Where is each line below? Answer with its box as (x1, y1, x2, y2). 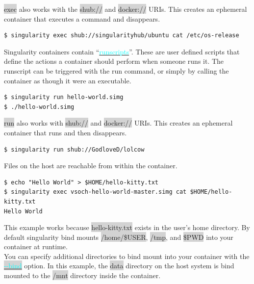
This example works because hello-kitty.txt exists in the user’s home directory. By (4, 222, 250, 232)
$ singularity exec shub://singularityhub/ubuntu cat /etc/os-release (4, 32, 239, 39)
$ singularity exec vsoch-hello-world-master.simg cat (4, 188, 187, 196)
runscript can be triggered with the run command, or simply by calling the (4, 65, 229, 76)
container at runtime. (4, 241, 68, 252)
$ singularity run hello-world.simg (4, 94, 124, 101)
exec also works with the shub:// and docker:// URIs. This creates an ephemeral (4, 4, 247, 14)
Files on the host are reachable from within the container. (4, 160, 178, 171)
